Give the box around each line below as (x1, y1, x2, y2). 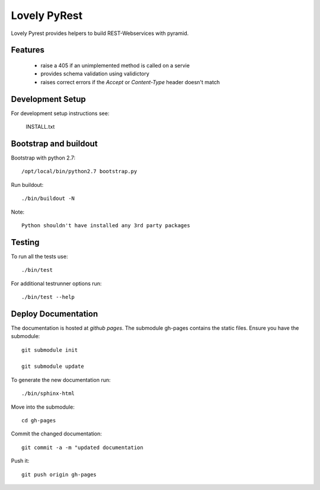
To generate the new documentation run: (11, 376, 111, 383)
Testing (11, 237, 40, 247)
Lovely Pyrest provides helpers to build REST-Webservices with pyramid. (11, 30, 189, 37)
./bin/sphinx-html (21, 390, 75, 397)
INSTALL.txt (25, 123, 55, 131)
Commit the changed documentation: (11, 430, 102, 437)
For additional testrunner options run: (11, 279, 102, 287)
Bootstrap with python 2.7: (11, 154, 76, 161)
